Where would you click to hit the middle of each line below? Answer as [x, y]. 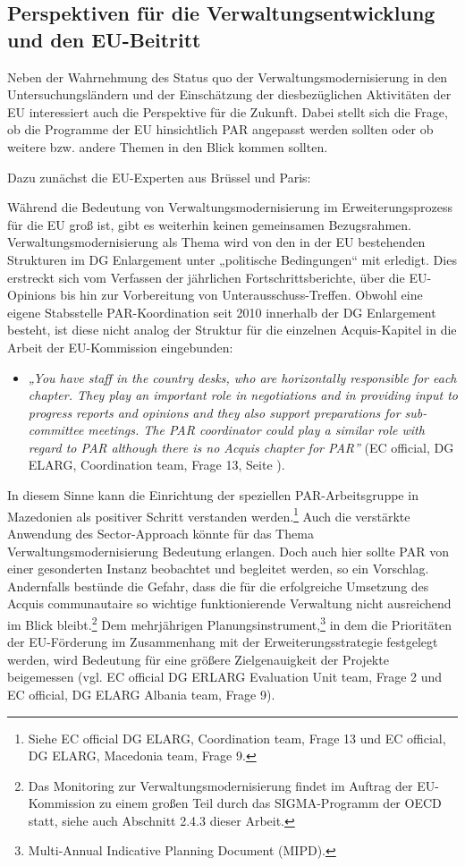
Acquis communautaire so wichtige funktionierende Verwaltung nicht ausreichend [229, 603]
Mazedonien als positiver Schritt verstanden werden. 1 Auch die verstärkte [209, 514]
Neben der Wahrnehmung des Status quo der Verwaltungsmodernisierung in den [228, 76]
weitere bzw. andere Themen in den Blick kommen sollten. [168, 146]
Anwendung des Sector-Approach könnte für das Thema [161, 533]
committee [56, 430]
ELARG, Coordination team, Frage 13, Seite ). [156, 465]
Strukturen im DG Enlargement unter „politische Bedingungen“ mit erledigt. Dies [232, 259]
